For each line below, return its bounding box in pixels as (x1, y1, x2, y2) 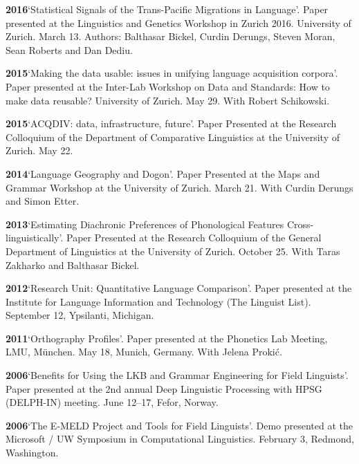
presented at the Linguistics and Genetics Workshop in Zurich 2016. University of (6, 15, 351, 30)
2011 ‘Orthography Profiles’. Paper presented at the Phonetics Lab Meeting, (6, 331, 328, 345)
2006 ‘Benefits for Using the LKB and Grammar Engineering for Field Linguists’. (6, 368, 349, 382)
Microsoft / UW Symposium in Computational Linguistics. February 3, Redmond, (6, 431, 354, 446)
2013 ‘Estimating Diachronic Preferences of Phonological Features (6, 216, 284, 231)
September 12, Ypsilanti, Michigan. (6, 308, 154, 322)
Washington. (6, 445, 59, 460)
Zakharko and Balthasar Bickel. (6, 257, 140, 272)
